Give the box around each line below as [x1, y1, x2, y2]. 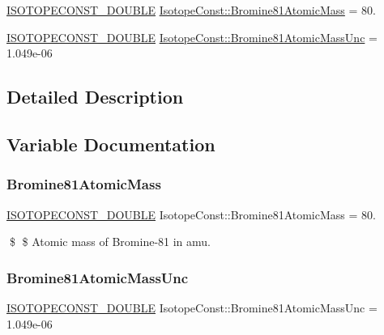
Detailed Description [6, 84, 184, 109]
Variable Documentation [6, 131, 215, 156]
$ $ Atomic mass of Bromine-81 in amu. [9, 233, 211, 250]
